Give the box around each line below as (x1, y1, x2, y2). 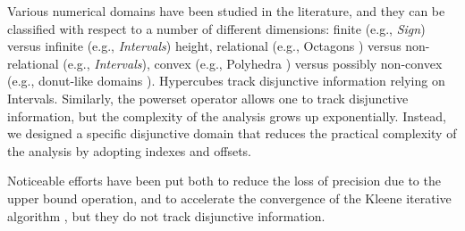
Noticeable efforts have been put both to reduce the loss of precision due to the (7, 171, 441, 190)
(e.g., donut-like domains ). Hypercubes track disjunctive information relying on (7, 71, 445, 90)
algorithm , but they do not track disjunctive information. (7, 206, 325, 225)
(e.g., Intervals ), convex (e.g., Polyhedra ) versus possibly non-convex (63, 54, 443, 72)
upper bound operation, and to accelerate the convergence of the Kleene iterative (7, 188, 452, 207)
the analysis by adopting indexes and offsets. (7, 141, 251, 160)
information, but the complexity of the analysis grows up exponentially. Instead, (7, 106, 446, 125)
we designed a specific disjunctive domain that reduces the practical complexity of (7, 124, 457, 143)
